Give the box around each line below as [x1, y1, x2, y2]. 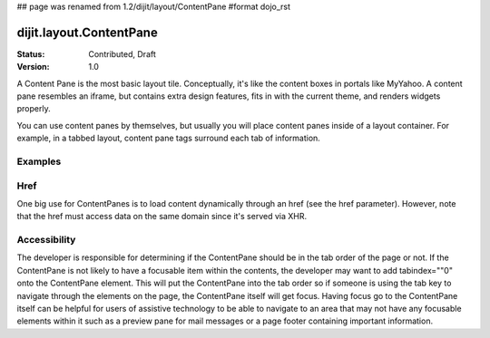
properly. [16, 103, 51, 114]
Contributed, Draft [88, 48, 156, 59]
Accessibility [16, 234, 76, 246]
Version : [16, 62, 50, 72]
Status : [16, 48, 45, 59]
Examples [16, 155, 62, 168]
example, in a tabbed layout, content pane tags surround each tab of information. [16, 132, 321, 144]
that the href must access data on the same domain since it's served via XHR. [16, 211, 308, 222]
